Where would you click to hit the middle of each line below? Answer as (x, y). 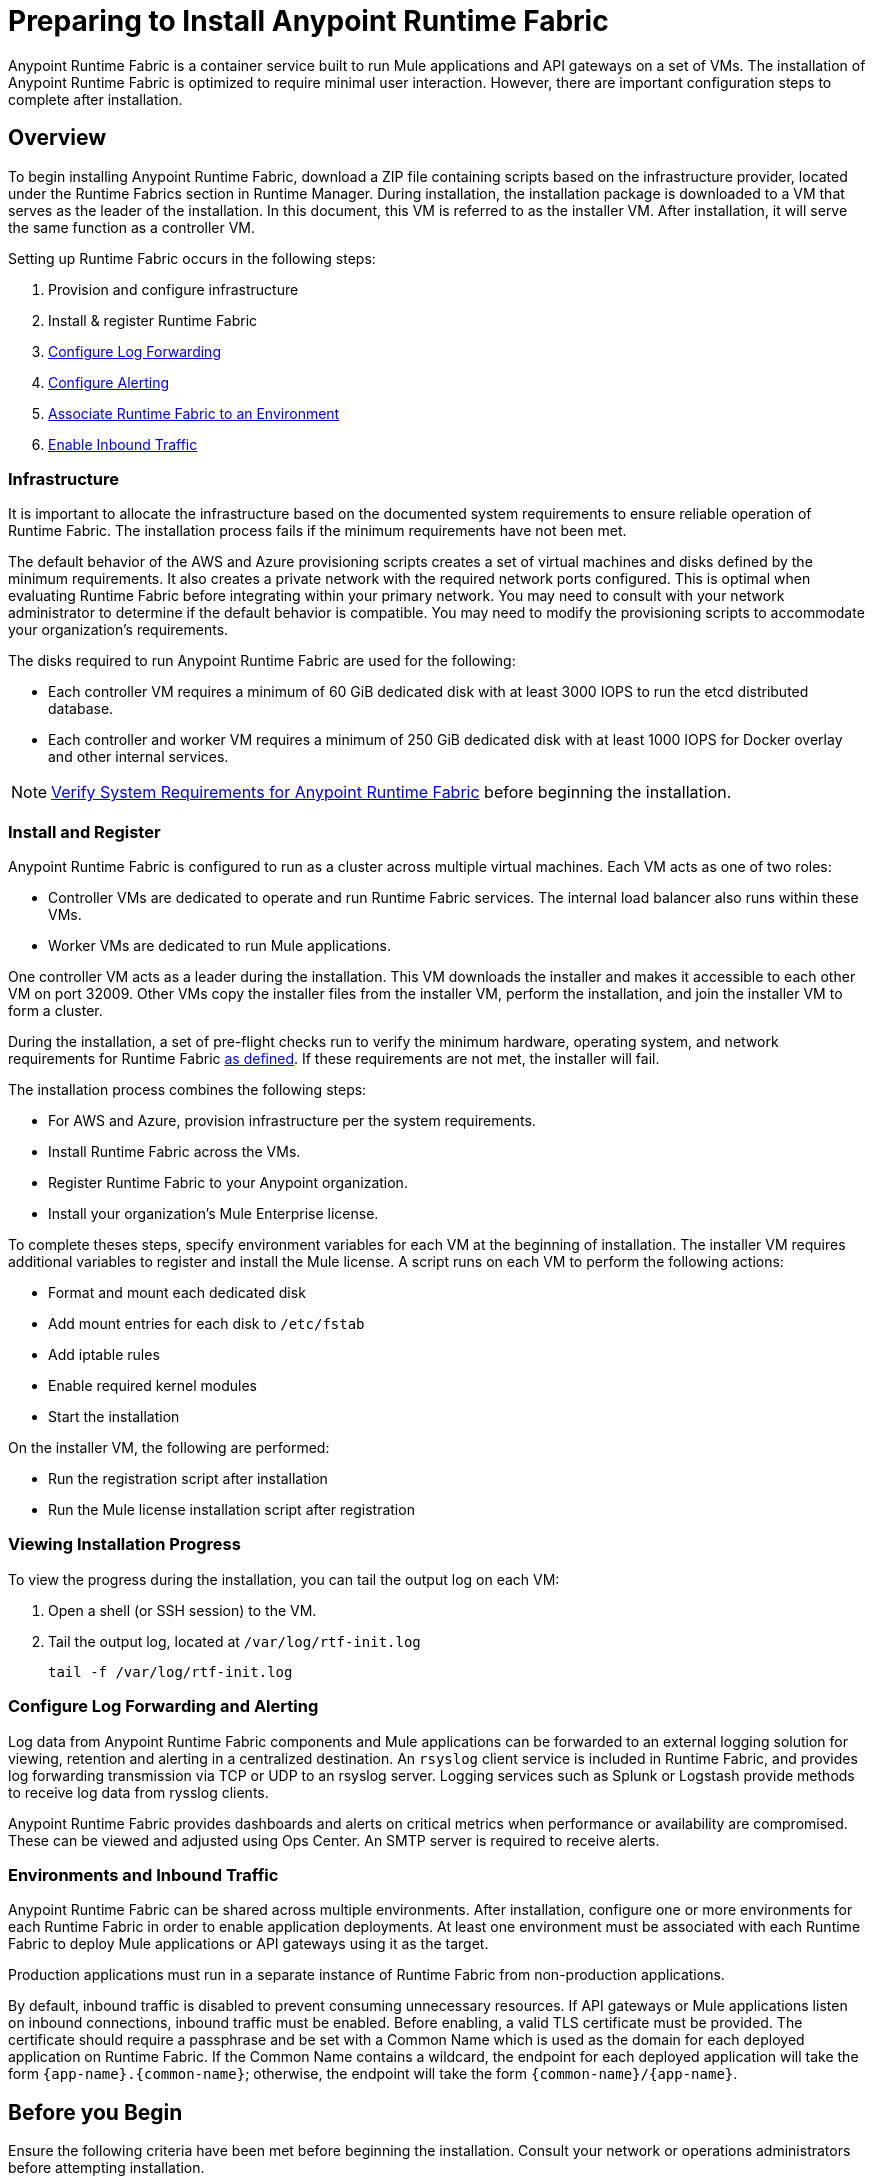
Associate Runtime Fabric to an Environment (194, 413)
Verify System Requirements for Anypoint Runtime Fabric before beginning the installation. (391, 792)
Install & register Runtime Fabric (153, 320)
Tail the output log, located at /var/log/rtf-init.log (234, 1641)
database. (81, 709)
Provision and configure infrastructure (173, 289)
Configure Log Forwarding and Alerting (163, 1706)
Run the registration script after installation (188, 1479)
